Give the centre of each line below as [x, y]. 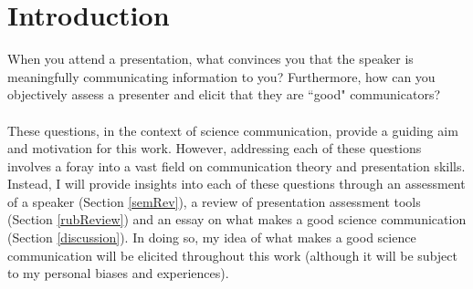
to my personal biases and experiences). [118, 273]
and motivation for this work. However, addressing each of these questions [215, 148]
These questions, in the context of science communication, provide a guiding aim [233, 130]
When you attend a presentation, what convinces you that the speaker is [210, 59]
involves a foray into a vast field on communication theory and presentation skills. [236, 165]
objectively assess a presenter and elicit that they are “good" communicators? [224, 94]
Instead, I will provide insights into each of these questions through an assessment [236, 184]
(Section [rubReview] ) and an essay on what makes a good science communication [237, 219]
